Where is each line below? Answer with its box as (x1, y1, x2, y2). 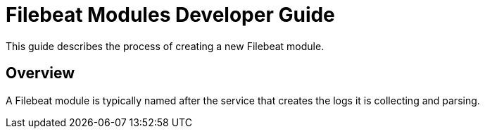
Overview (6, 64, 75, 83)
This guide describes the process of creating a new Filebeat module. (6, 39, 325, 52)
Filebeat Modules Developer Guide (6, 3, 335, 27)
